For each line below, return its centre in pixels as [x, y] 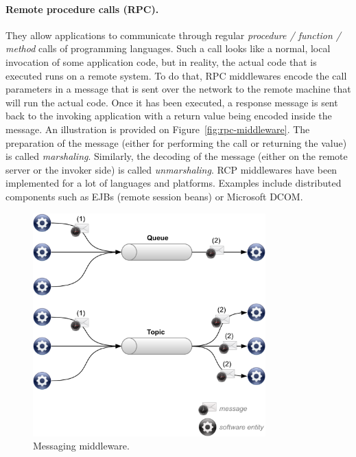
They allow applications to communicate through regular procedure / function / [173, 35]
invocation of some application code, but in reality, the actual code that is [161, 61]
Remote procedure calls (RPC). [82, 9]
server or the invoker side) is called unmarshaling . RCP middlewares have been [171, 169]
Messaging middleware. [81, 446]
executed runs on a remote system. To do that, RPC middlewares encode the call [176, 75]
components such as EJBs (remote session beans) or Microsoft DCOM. [154, 196]
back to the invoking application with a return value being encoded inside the [169, 116]
